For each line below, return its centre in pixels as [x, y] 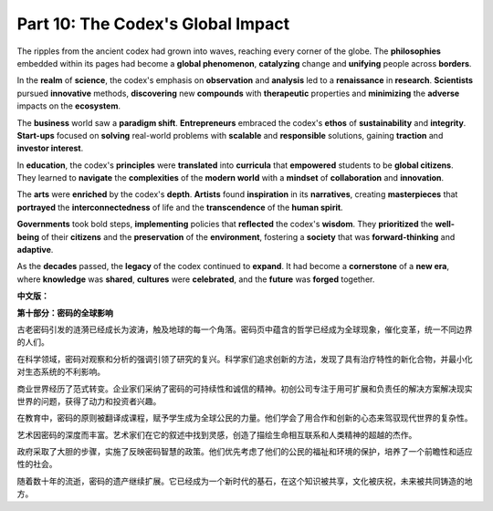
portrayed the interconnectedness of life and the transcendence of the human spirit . [180, 207]
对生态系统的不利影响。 [61, 372]
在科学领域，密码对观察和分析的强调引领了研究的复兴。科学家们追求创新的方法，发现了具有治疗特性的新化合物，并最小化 [245, 359]
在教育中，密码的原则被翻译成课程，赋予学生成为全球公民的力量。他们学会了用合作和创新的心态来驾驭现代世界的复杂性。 [245, 418]
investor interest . [50, 148]
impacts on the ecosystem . [68, 106]
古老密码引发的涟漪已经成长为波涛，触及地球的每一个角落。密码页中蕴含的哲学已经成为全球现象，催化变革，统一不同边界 [245, 329]
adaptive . [35, 250]
